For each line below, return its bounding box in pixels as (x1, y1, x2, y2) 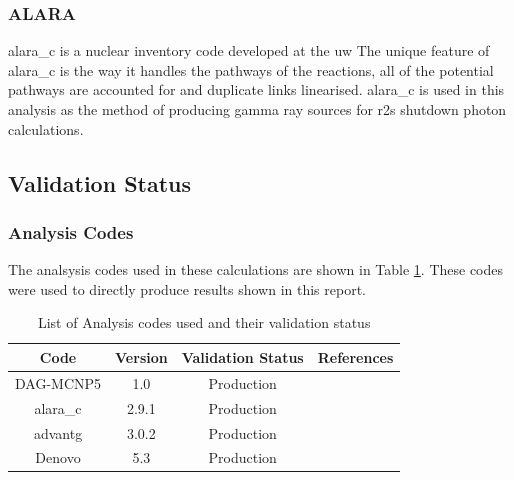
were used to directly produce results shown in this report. (8, 278, 367, 299)
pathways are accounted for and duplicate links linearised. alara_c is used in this (8, 79, 505, 100)
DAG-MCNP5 (15, 372, 102, 393)
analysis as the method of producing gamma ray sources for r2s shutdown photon (8, 99, 507, 119)
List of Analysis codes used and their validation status (37, 312, 371, 333)
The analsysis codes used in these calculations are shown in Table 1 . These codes (8, 259, 504, 280)
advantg (33, 422, 83, 443)
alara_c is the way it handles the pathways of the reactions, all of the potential (8, 59, 494, 80)
